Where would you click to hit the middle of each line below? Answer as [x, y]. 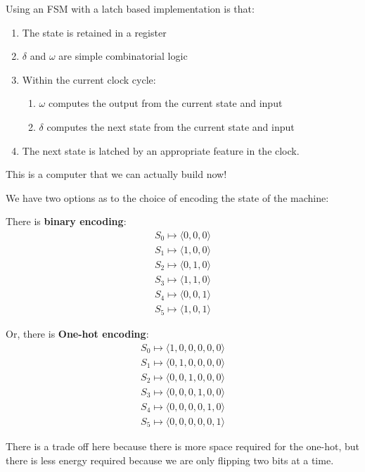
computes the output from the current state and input [165, 103]
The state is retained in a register [94, 32]
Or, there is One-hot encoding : [77, 334]
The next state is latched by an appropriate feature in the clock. [161, 150]
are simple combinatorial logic [123, 56]
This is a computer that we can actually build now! [116, 174]
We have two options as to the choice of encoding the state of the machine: [167, 197]
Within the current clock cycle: [89, 79]
